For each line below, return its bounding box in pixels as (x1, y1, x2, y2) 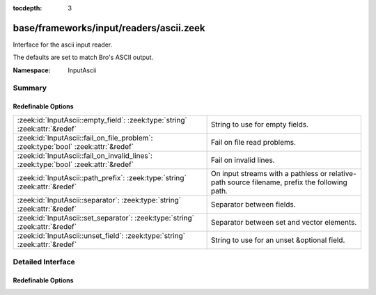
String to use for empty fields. (210, 119, 309, 129)
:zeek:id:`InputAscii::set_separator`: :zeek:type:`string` (17, 213, 195, 223)
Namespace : (13, 66, 52, 74)
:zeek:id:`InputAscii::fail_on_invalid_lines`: (17, 150, 152, 160)
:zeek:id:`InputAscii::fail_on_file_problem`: (17, 133, 153, 143)
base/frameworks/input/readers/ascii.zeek (13, 22, 205, 34)
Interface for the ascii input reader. (13, 40, 113, 49)
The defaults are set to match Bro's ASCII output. (13, 53, 154, 62)
